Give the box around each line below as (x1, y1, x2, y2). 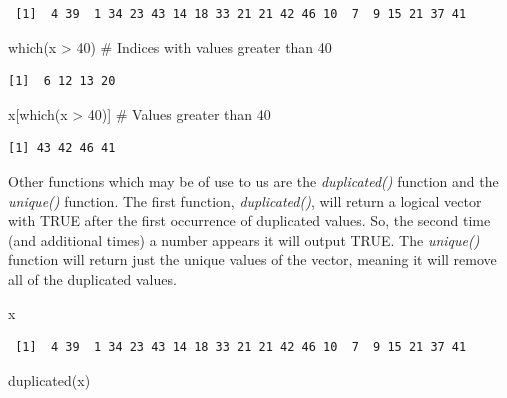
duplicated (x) (8, 369, 91, 390)
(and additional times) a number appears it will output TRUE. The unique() (8, 229, 480, 250)
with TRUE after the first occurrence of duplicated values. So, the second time (8, 210, 491, 231)
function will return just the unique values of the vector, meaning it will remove (8, 249, 497, 270)
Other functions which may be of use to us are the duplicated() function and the (8, 170, 499, 191)
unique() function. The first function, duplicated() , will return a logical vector (8, 190, 482, 211)
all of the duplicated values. (8, 268, 177, 289)
